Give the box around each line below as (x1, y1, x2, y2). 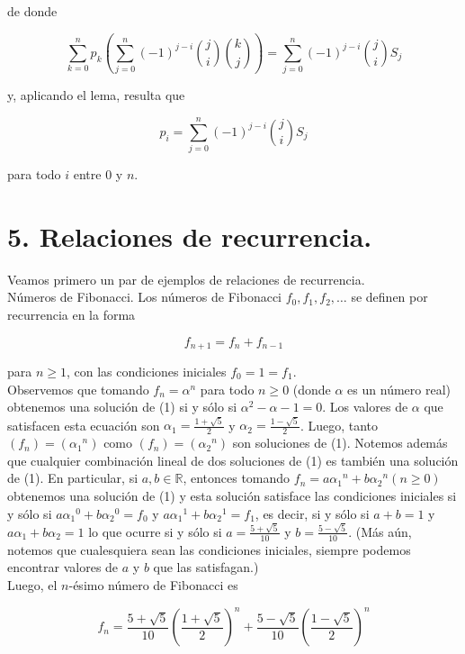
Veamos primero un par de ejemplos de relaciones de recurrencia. (7, 269, 365, 288)
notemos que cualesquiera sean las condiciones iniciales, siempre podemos (7, 540, 411, 559)
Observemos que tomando (7, 379, 149, 398)
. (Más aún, (348, 522, 412, 540)
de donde (7, 2, 58, 20)
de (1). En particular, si (7, 468, 139, 487)
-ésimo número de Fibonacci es (68, 575, 238, 594)
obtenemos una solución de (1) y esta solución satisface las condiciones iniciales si (7, 486, 457, 505)
